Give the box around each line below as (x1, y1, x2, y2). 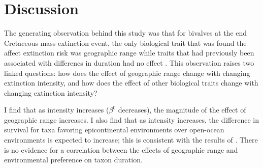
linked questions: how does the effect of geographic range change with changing (4, 67, 250, 78)
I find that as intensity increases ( (4, 104, 109, 115)
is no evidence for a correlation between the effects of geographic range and (4, 144, 238, 155)
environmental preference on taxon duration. (4, 154, 143, 165)
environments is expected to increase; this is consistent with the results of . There (4, 134, 258, 145)
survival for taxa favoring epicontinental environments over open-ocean (4, 124, 224, 135)
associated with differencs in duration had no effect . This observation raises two (4, 57, 254, 68)
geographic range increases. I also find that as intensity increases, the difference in (4, 114, 259, 125)
